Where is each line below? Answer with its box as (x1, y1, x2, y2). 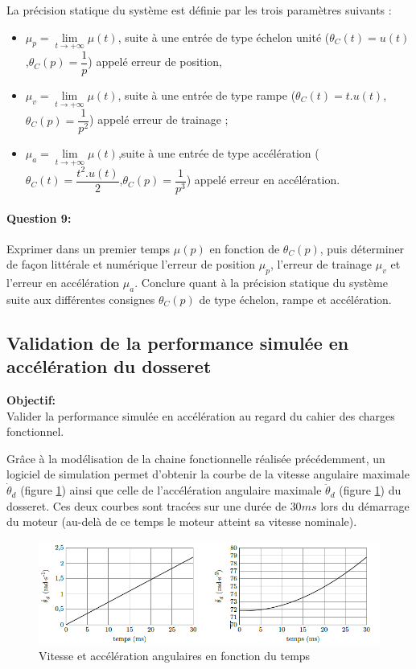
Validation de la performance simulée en (6, 330, 349, 355)
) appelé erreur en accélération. (186, 171, 340, 188)
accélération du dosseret (6, 354, 212, 379)
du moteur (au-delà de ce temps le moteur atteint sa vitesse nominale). (6, 513, 357, 530)
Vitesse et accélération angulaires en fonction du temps (39, 646, 311, 663)
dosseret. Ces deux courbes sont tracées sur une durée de (6, 497, 286, 514)
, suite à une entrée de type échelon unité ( (117, 28, 330, 45)
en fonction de (209, 240, 280, 257)
